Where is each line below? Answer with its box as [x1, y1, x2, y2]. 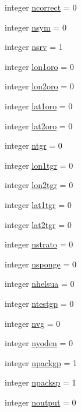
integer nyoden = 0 [5, 337, 73, 349]
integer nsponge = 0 [5, 257, 77, 270]
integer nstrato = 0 [5, 238, 73, 250]
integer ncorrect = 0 [5, 1, 77, 13]
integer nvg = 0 [5, 317, 61, 329]
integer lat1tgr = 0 [5, 198, 72, 210]
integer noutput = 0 [5, 396, 76, 408]
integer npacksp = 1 [5, 376, 76, 388]
